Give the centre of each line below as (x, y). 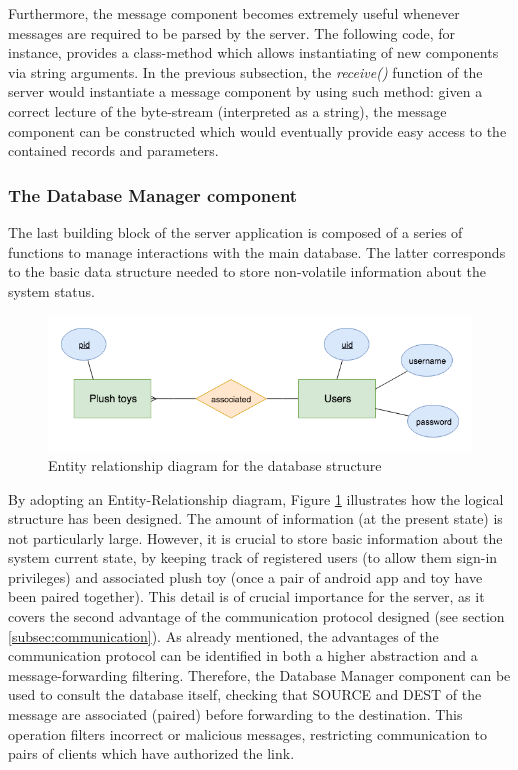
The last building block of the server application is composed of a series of (235, 231)
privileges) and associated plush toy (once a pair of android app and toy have (245, 576)
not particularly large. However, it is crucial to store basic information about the (255, 537)
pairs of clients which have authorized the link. (151, 753)
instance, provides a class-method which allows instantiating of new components (253, 52)
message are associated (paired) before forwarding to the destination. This (235, 714)
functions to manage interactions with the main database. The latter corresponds (257, 251)
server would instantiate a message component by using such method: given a (245, 91)
